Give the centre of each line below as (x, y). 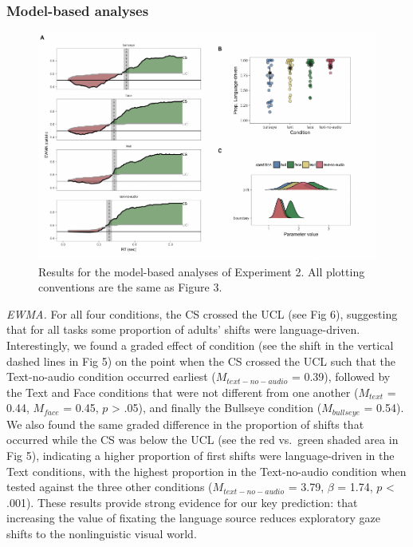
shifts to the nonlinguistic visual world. (102, 533)
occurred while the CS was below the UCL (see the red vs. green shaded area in (203, 440)
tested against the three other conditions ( (110, 487)
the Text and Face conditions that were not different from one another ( (183, 392)
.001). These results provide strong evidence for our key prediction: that (182, 502)
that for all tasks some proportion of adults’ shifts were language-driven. (183, 329)
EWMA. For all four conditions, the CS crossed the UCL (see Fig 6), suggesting (202, 313)
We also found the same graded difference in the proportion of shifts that (185, 424)
